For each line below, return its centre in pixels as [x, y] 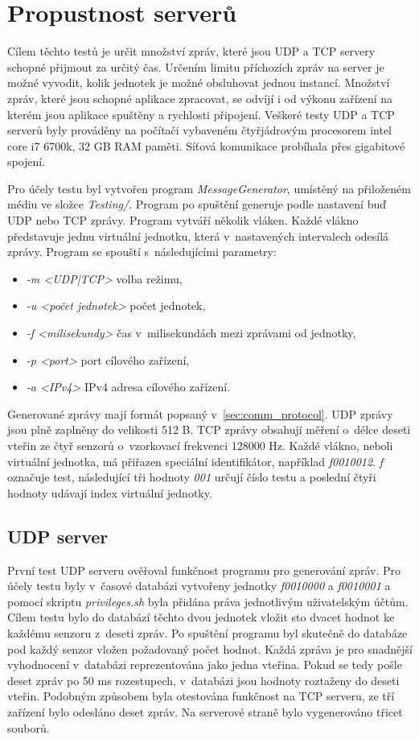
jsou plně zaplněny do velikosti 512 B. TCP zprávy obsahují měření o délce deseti [209, 429]
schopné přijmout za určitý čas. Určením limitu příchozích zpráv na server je [196, 66]
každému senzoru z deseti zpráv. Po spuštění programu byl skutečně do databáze [207, 632]
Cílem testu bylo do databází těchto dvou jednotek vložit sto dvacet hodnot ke [201, 617]
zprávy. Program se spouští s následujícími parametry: [142, 252]
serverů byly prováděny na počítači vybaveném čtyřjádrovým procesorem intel [199, 130]
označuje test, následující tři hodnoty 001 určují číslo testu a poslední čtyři [192, 477]
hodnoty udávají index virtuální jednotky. [110, 492]
